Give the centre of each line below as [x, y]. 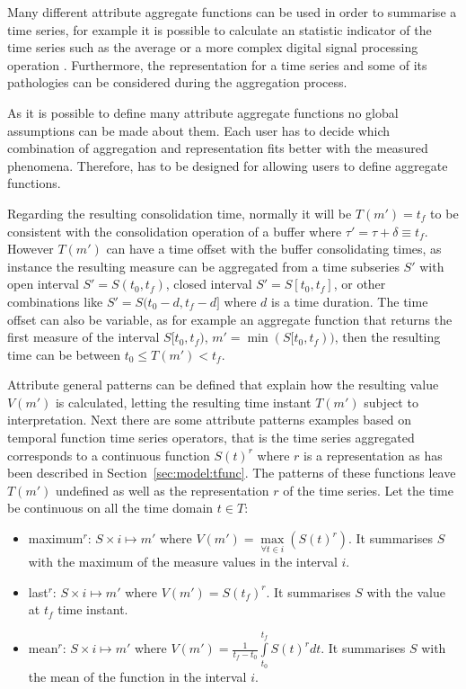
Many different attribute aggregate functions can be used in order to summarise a [232, 12]
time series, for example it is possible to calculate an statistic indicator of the [220, 29]
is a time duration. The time [350, 301]
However [31, 249]
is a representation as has [373, 455]
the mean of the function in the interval [137, 676]
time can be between [64, 354]
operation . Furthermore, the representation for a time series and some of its [217, 64]
